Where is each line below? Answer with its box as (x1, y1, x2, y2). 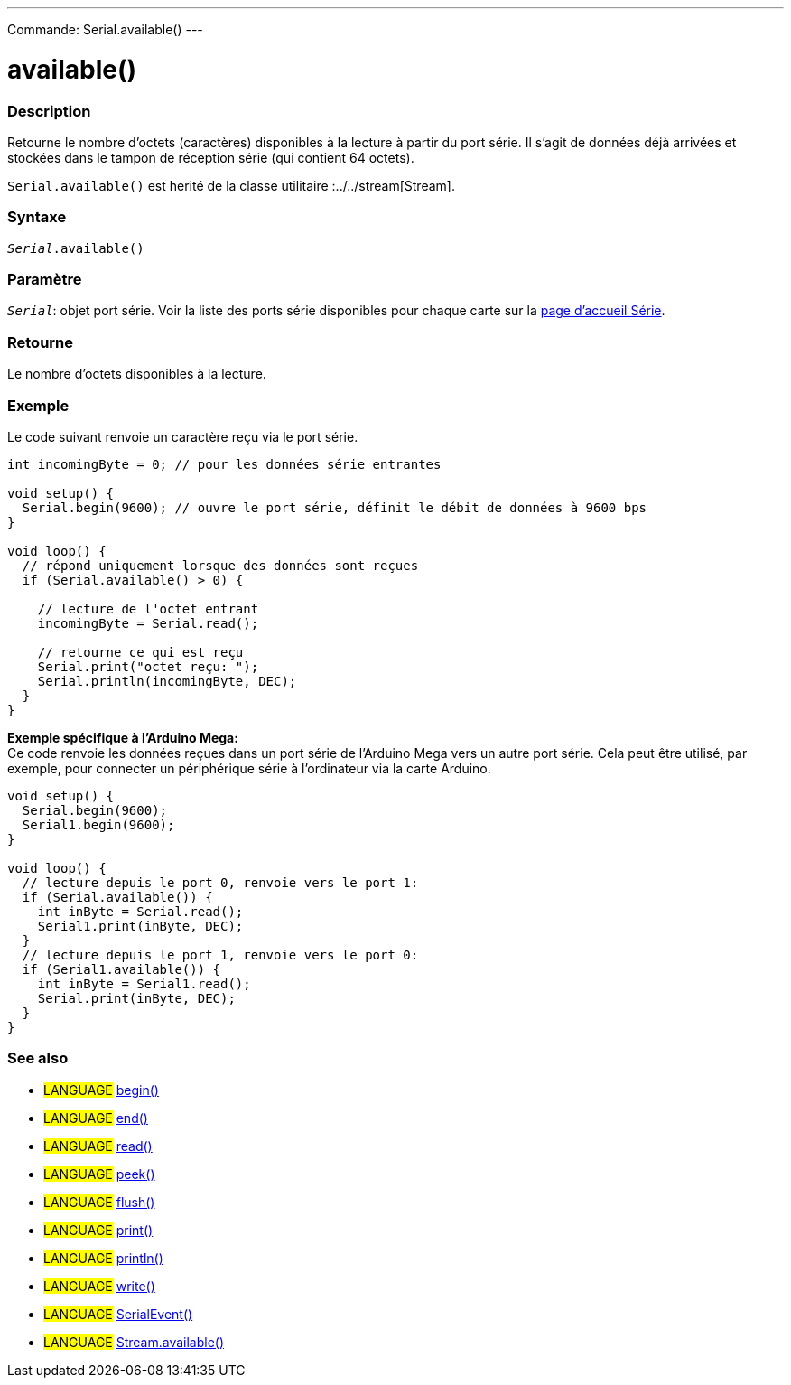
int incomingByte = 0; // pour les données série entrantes (7, 456, 442, 472)
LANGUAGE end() (43, 1109, 148, 1126)
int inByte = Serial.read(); (37, 903, 244, 919)
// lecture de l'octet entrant (37, 601, 259, 616)
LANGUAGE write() (43, 1277, 155, 1294)
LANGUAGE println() (43, 1249, 163, 1266)
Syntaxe (7, 208, 67, 227)
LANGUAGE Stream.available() (43, 1334, 225, 1350)
